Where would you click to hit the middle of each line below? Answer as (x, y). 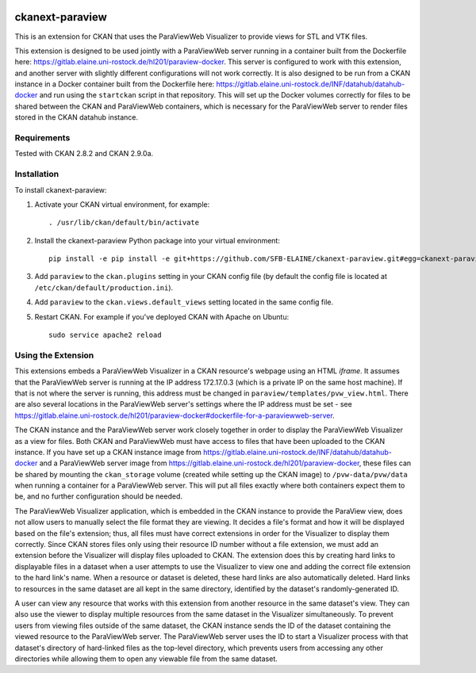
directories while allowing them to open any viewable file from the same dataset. (146, 659)
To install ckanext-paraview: (61, 189)
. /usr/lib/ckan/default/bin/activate (124, 223)
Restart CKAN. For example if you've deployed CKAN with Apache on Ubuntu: (162, 316)
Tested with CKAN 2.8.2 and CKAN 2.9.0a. (84, 154)
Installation (37, 174)
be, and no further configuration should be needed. (98, 496)
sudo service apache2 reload (105, 335)
